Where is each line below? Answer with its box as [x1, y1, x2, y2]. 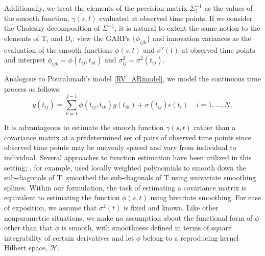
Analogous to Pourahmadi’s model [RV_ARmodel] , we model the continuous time [4, 73, 261, 83]
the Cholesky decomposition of [4, 23, 100, 33]
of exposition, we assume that [4, 202, 97, 213]
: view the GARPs [73, 32, 130, 43]
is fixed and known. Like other [123, 202, 219, 213]
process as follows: [4, 83, 61, 94]
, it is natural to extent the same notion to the [114, 23, 260, 33]
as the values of [204, 3, 253, 13]
